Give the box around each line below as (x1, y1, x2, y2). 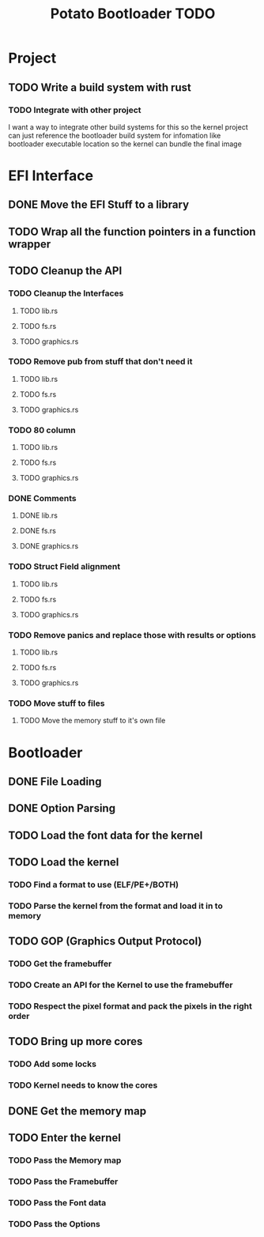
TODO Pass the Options (8, 1218, 100, 1229)
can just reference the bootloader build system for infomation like (8, 130, 221, 140)
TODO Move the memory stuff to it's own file (19, 716, 166, 726)
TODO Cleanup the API (8, 264, 123, 277)
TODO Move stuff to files (8, 697, 105, 708)
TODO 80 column (8, 424, 77, 436)
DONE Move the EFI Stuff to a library (8, 198, 190, 212)
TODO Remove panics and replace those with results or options (8, 629, 257, 640)
